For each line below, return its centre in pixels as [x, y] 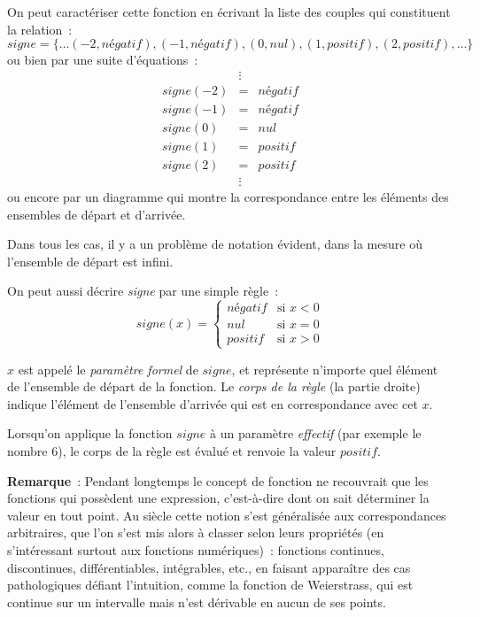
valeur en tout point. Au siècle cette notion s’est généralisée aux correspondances [227, 515]
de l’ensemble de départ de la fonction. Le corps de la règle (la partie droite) [214, 386]
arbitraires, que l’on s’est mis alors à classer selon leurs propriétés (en [196, 532]
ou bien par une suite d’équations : [103, 60]
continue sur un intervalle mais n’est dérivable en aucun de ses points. [197, 602]
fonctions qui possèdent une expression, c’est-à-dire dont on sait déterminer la [218, 498]
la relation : [40, 29]
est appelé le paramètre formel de [108, 369]
